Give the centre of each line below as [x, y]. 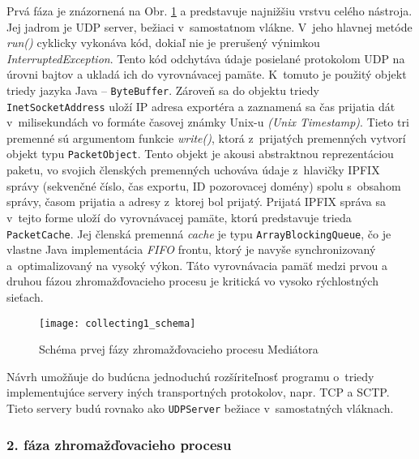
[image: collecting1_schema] [118, 323]
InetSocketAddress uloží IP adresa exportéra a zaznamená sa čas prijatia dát [201, 106]
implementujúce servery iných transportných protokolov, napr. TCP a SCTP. [198, 392]
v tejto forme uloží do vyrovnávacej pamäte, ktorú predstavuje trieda [179, 217]
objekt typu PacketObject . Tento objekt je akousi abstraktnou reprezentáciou [200, 154]
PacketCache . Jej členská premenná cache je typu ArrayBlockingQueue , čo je [199, 233]
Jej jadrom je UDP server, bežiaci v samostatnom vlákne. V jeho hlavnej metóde [209, 26]
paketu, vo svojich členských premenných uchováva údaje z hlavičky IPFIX [193, 170]
